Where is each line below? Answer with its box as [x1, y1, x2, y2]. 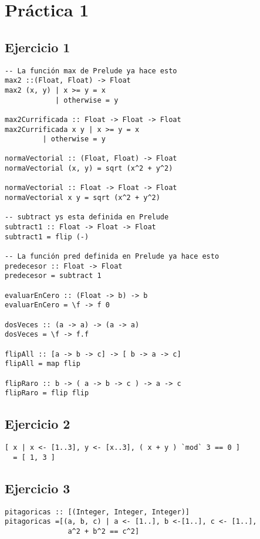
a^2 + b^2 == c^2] [67, 527, 140, 535]
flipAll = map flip [5, 360, 80, 368]
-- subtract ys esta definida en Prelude [5, 213, 169, 222]
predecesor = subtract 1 [5, 272, 102, 280]
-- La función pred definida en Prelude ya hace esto [5, 252, 220, 261]
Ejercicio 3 [5, 479, 70, 497]
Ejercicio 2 [5, 415, 70, 433]
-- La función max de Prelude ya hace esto [5, 66, 177, 75]
